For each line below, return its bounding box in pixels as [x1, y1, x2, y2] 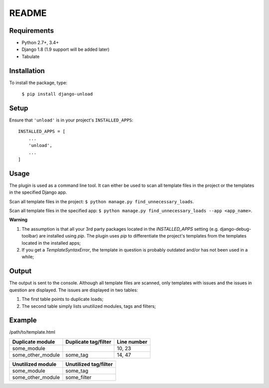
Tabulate [21, 53, 40, 59]
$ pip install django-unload [21, 91, 93, 97]
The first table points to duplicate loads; [21, 296, 104, 302]
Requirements [9, 26, 54, 35]
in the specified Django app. [9, 189, 67, 195]
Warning [9, 217, 27, 223]
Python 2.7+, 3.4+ [21, 40, 59, 46]
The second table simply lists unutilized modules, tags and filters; [21, 303, 156, 309]
